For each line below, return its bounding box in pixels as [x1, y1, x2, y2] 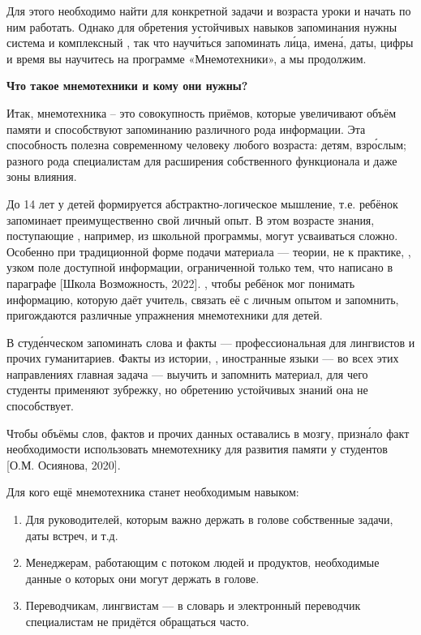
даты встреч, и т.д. [25, 526, 118, 543]
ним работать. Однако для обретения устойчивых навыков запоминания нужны [6, 18, 397, 35]
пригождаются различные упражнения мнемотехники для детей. [6, 307, 323, 324]
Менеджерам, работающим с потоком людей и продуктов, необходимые [25, 554, 380, 571]
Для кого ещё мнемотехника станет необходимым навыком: [6, 483, 299, 500]
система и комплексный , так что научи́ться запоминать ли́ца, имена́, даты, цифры [6, 34, 414, 51]
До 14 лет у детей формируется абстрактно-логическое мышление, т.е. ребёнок [6, 195, 398, 212]
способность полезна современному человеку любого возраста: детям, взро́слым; [6, 136, 406, 153]
